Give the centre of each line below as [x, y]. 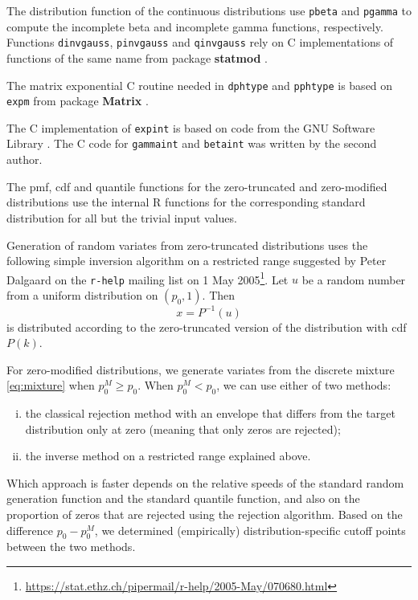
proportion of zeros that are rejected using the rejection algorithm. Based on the [205, 514]
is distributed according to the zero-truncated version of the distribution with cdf [207, 327]
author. [25, 159]
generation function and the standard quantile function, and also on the [183, 498]
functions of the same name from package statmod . [137, 57]
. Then [219, 295]
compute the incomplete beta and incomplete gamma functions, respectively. [195, 26]
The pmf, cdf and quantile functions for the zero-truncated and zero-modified [197, 186]
